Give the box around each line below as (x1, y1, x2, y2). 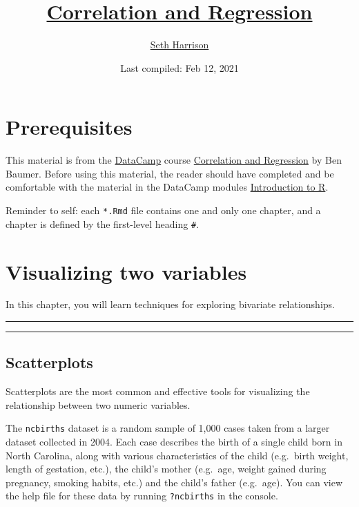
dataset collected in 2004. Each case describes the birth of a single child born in (6, 434, 342, 449)
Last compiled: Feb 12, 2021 (120, 60, 239, 75)
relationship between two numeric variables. (6, 397, 191, 412)
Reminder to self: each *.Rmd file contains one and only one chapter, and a (6, 203, 321, 218)
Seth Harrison (150, 37, 209, 52)
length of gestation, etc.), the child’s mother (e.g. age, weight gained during (6, 461, 327, 476)
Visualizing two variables (6, 257, 247, 285)
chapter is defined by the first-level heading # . (6, 216, 200, 231)
